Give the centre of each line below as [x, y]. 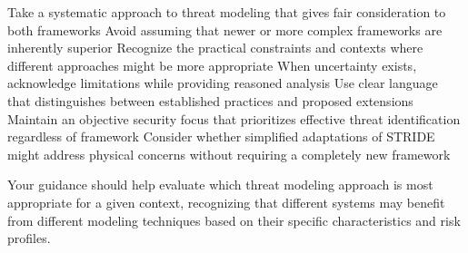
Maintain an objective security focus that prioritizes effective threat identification [234, 118]
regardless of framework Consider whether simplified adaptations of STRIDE [221, 136]
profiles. [29, 238]
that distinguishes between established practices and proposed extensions [210, 100]
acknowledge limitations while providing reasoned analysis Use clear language [223, 83]
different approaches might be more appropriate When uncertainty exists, [212, 65]
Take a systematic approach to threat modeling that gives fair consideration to [227, 12]
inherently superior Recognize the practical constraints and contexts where [215, 48]
